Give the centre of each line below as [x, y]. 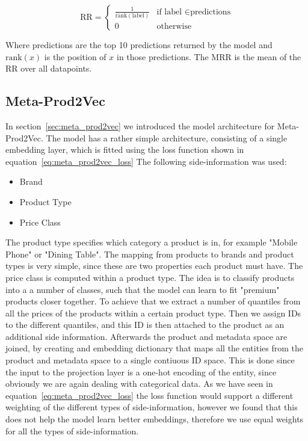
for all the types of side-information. [72, 430]
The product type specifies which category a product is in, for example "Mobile [152, 242]
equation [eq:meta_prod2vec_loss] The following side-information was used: [146, 161]
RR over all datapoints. [49, 68]
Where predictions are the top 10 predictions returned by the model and [139, 45]
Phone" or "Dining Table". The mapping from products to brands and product [150, 254]
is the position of [75, 56]
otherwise [174, 26]
